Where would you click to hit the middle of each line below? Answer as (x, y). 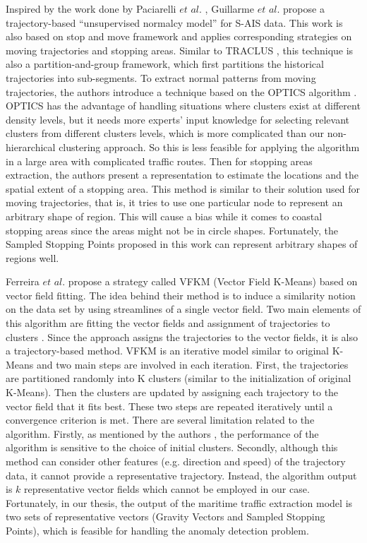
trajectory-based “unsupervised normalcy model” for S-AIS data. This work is (174, 22)
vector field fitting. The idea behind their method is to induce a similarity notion (181, 295)
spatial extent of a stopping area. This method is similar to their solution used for (183, 188)
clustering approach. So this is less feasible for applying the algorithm (209, 147)
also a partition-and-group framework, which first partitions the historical (165, 64)
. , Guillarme (227, 8)
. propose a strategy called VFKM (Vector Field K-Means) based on (210, 281)
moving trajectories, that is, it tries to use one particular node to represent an (174, 202)
